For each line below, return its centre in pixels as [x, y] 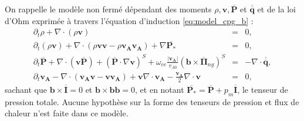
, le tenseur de [263, 89]
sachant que [26, 89]
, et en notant [160, 89]
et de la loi [276, 9]
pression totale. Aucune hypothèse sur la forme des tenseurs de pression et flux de [152, 101]
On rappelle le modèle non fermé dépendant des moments [108, 9]
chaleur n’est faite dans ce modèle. [67, 113]
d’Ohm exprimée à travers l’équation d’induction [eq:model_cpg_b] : [129, 20]
